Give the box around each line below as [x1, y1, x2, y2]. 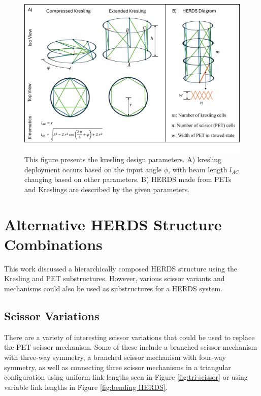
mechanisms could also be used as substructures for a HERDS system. [4, 283, 222, 293]
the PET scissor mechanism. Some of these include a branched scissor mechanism [4, 342, 257, 352]
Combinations [4, 233, 103, 254]
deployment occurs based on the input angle [24, 164, 162, 174]
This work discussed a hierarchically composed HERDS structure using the [4, 263, 238, 273]
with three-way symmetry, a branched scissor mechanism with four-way [4, 351, 226, 362]
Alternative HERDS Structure [4, 214, 222, 234]
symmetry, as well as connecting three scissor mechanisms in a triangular [4, 361, 231, 372]
